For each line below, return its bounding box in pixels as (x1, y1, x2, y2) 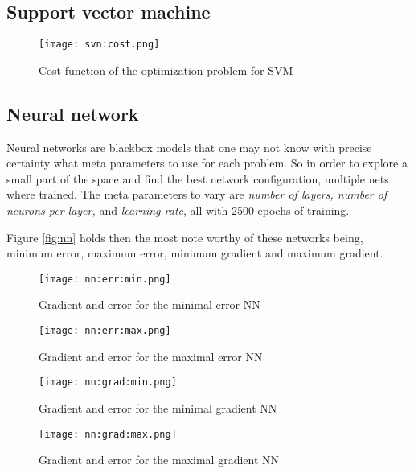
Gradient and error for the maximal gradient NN (39, 451, 280, 468)
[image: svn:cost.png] (39, 39, 160, 51)
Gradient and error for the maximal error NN (39, 348, 263, 364)
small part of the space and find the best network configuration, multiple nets (6, 170, 389, 187)
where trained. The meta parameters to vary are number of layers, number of (6, 186, 387, 203)
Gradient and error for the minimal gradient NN (39, 399, 277, 416)
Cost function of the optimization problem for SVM (39, 61, 293, 78)
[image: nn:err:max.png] (39, 325, 171, 337)
